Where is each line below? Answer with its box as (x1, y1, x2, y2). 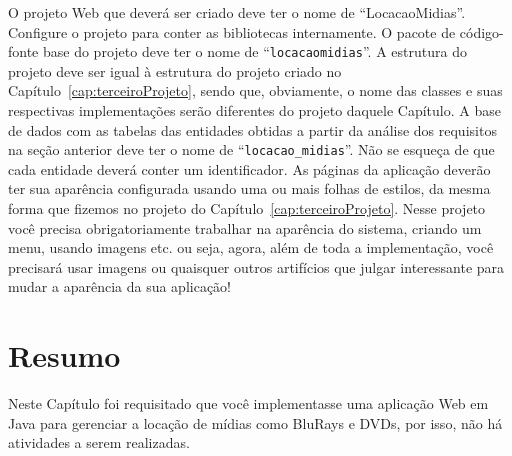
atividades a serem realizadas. (8, 432, 190, 453)
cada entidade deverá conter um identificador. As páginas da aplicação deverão (8, 158, 491, 179)
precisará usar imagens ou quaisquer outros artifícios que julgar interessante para (8, 256, 505, 277)
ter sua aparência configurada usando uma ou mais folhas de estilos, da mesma (8, 178, 491, 199)
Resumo (8, 335, 121, 376)
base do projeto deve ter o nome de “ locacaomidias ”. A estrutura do (42, 41, 467, 62)
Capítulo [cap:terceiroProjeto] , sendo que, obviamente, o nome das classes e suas (8, 80, 503, 101)
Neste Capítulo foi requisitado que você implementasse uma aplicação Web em (8, 393, 489, 414)
